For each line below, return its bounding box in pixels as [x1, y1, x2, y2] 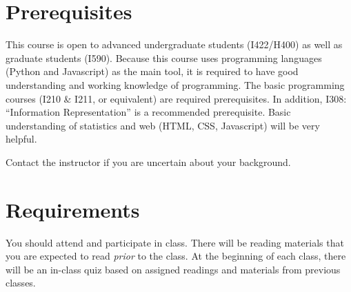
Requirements [6, 195, 140, 223]
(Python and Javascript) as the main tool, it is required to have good [6, 64, 299, 79]
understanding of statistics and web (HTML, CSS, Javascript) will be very [6, 118, 320, 132]
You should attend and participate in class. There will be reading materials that [6, 235, 344, 249]
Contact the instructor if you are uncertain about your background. [6, 154, 291, 169]
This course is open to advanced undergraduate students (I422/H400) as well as [6, 37, 343, 52]
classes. [6, 275, 36, 290]
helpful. [6, 132, 37, 146]
